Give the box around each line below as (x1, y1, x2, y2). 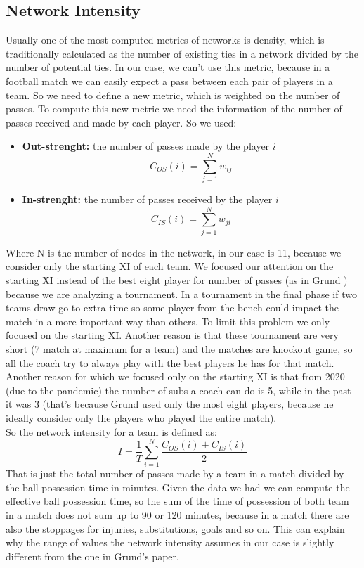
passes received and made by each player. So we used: (6, 115, 237, 129)
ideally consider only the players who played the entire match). (6, 410, 277, 425)
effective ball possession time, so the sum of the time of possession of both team (6, 493, 349, 508)
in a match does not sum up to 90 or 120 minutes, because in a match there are (6, 508, 349, 522)
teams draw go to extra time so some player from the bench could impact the (6, 300, 339, 315)
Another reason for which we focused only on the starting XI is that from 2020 (6, 369, 345, 384)
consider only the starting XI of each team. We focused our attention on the (6, 259, 334, 273)
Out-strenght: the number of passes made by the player (22, 138, 270, 153)
